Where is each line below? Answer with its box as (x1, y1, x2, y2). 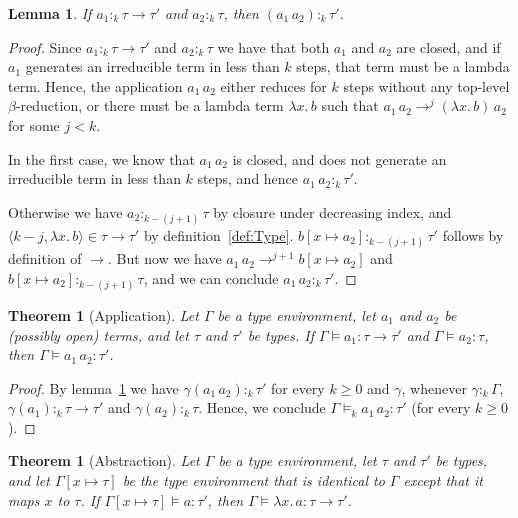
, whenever (401, 377, 467, 398)
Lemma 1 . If (8, 3, 92, 23)
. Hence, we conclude (198, 397, 326, 418)
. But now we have (107, 248, 222, 269)
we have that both (217, 36, 330, 57)
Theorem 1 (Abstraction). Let (8, 450, 200, 471)
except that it (403, 470, 483, 491)
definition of (8, 248, 82, 269)
